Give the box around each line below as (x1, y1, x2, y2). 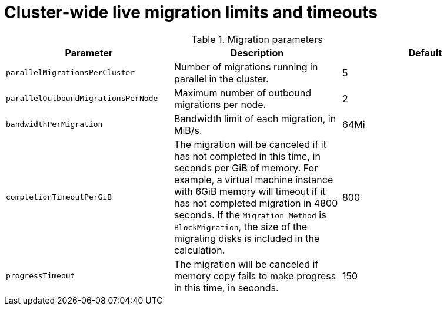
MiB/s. (174, 124, 202, 136)
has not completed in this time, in (174, 150, 321, 162)
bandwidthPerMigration (6, 120, 103, 129)
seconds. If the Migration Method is (174, 208, 326, 221)
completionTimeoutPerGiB (6, 193, 112, 202)
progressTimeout (6, 271, 75, 281)
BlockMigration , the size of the (174, 220, 307, 232)
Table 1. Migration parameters (191, 33, 323, 45)
